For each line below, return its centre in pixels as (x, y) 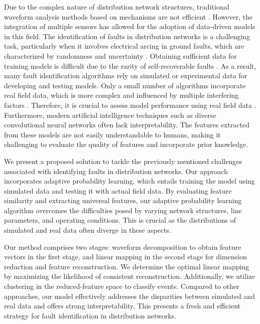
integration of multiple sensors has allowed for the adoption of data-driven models (130, 26)
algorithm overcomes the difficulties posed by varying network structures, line (123, 210)
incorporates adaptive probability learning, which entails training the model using (129, 181)
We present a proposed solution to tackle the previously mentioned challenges (123, 161)
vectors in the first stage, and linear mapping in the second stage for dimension (125, 257)
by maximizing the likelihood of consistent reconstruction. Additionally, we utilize (129, 276)
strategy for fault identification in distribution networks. (90, 315)
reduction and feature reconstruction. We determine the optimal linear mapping (127, 266)
